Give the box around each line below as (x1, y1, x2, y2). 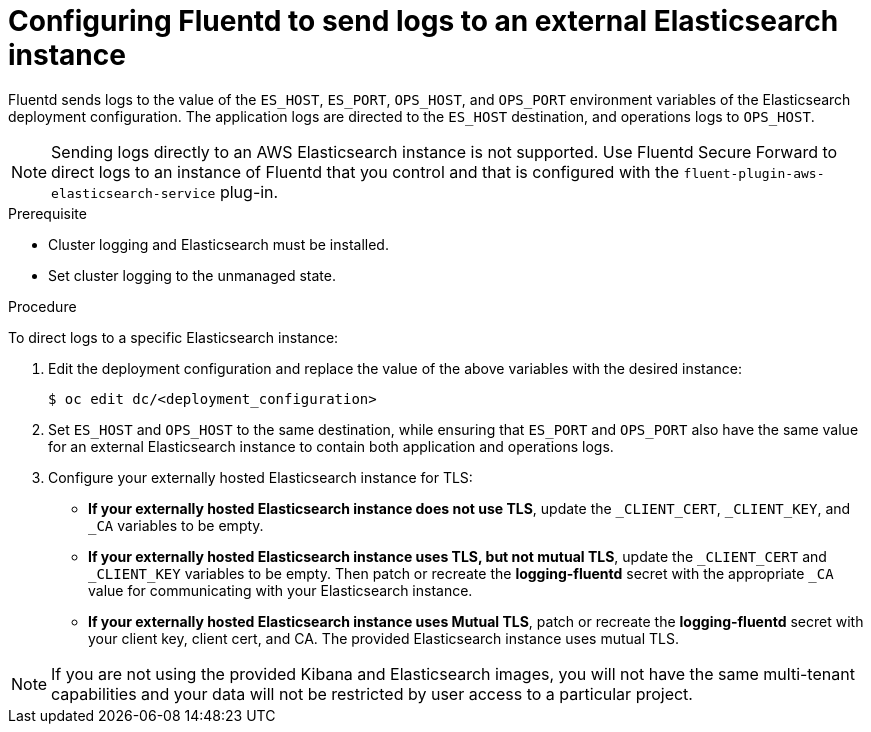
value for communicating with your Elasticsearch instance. (88, 581, 473, 599)
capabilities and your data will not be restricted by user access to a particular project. (51, 683, 693, 704)
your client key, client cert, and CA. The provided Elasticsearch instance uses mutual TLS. (88, 629, 679, 647)
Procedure (8, 297, 77, 315)
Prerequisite (8, 204, 87, 222)
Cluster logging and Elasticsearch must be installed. (48, 235, 389, 253)
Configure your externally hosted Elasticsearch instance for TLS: (48, 468, 473, 486)
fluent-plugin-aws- (683, 165, 825, 181)
